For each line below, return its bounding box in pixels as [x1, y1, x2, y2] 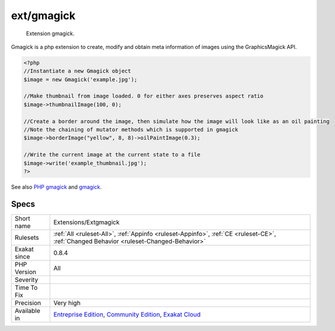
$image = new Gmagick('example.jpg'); [23, 76, 138, 83]
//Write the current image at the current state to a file [23, 151, 200, 158]
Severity [14, 275, 38, 284]
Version [14, 268, 36, 276]
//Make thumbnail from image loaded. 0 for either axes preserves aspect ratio [23, 93, 264, 100]
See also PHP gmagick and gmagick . [11, 183, 102, 191]
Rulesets [14, 233, 39, 241]
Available [14, 307, 41, 315]
